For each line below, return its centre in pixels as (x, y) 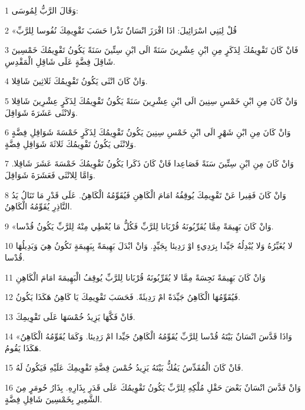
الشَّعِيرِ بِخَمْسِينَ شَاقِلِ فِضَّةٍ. (54, 399)
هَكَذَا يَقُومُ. (23, 347)
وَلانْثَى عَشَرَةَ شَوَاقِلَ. (41, 112)
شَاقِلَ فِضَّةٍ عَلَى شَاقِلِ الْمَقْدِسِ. (60, 61)
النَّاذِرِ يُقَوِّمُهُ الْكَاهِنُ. (39, 206)
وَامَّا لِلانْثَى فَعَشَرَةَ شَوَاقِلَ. (50, 174)
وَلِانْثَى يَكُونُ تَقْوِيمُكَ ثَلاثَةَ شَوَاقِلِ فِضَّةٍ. (71, 143)
